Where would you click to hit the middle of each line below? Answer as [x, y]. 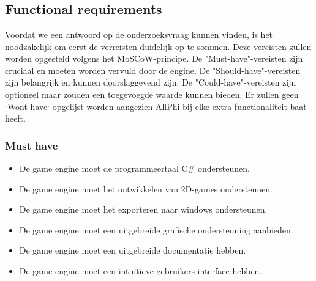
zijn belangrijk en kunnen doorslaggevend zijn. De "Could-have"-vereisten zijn [151, 82]
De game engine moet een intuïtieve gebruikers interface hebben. [141, 270]
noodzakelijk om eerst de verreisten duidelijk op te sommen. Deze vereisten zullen [158, 46]
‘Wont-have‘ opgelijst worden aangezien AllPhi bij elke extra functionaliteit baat [156, 106]
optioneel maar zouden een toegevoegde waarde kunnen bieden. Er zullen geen [152, 94]
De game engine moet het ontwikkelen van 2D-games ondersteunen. [146, 188]
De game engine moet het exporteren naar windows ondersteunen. [143, 209]
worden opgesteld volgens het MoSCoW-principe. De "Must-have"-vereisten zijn [154, 58]
